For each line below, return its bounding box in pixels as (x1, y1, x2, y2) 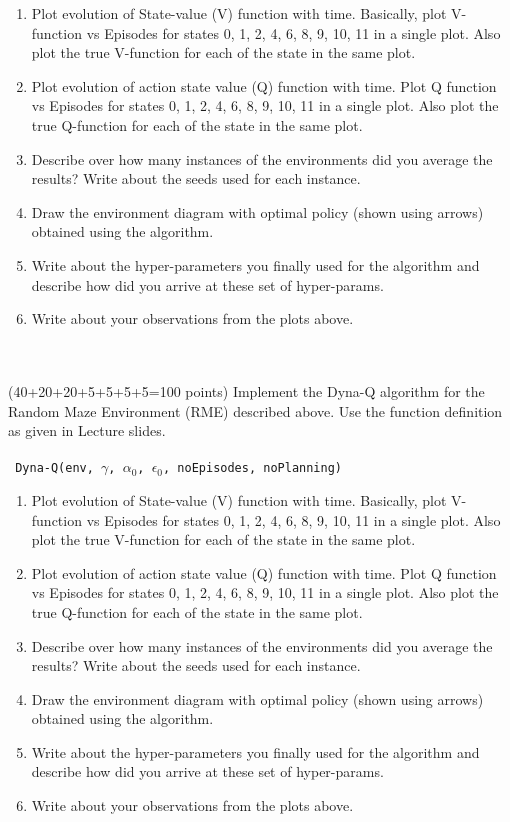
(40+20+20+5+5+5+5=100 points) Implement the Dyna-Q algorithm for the (8, 380, 485, 401)
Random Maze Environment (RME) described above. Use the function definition (8, 400, 503, 421)
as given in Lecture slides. (8, 420, 166, 441)
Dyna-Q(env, (15, 461, 94, 476)
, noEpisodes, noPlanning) (163, 461, 343, 476)
